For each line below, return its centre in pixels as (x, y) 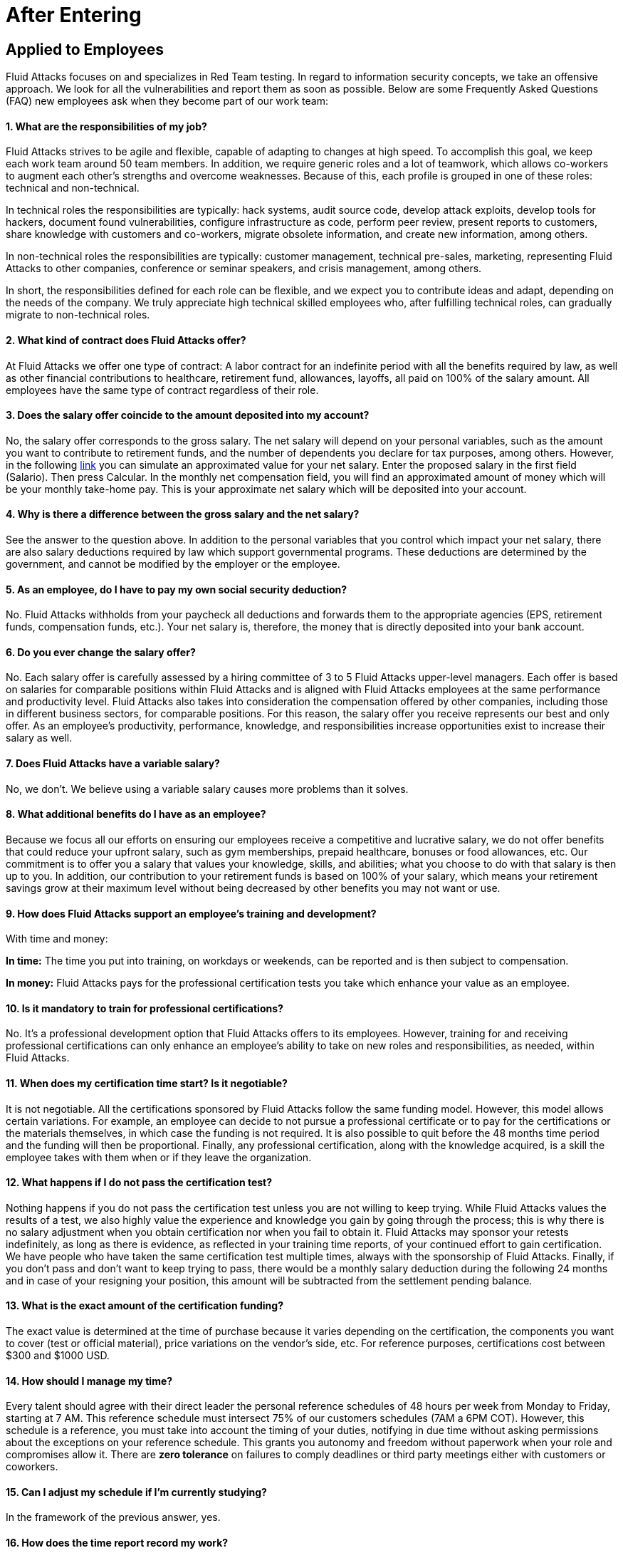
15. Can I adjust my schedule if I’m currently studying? (136, 1492)
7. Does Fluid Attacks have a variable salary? (113, 764)
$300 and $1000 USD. (58, 1356)
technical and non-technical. (73, 188)
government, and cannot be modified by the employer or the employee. (173, 564)
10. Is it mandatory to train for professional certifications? (145, 1008)
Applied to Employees (85, 49)
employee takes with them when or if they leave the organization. (159, 1157)
